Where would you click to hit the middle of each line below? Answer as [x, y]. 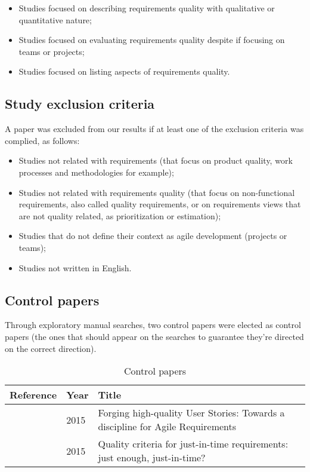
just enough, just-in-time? [152, 458]
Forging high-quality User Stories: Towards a [191, 413]
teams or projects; [52, 51]
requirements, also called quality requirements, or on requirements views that [160, 204]
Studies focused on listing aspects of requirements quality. [124, 71]
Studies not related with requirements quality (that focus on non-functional [157, 192]
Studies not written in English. [75, 267]
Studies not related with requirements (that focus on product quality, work [156, 160]
